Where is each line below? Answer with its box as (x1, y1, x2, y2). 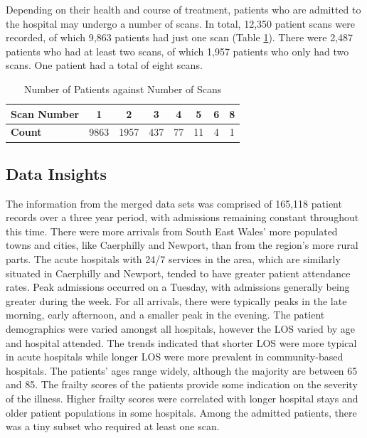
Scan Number (11, 106, 80, 121)
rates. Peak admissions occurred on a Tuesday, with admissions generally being (6, 279, 350, 294)
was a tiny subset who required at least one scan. (6, 419, 220, 434)
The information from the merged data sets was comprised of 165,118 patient (6, 196, 342, 210)
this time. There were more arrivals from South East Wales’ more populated (6, 223, 338, 238)
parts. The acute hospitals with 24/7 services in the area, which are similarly (6, 252, 341, 267)
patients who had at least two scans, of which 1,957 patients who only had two (6, 43, 349, 58)
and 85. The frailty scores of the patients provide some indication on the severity (6, 377, 358, 392)
